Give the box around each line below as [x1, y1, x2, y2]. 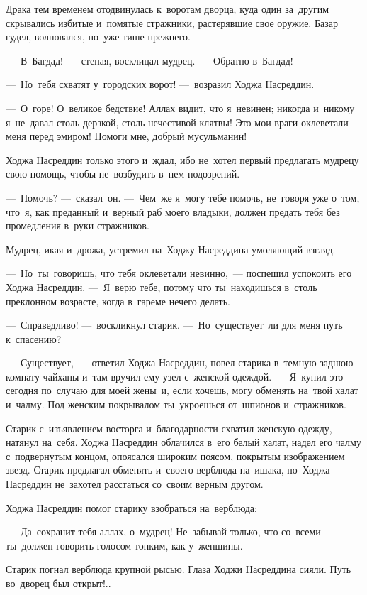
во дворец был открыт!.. [6, 576, 111, 590]
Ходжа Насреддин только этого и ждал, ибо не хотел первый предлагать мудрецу [6, 152, 359, 167]
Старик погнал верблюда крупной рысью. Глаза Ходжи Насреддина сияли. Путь [6, 562, 351, 577]
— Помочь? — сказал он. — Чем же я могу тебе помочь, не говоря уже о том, [6, 190, 360, 204]
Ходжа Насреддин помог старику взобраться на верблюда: [6, 500, 257, 515]
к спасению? [6, 331, 62, 346]
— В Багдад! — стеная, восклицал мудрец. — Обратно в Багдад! [6, 53, 293, 67]
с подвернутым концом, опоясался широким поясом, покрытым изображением [6, 448, 345, 463]
